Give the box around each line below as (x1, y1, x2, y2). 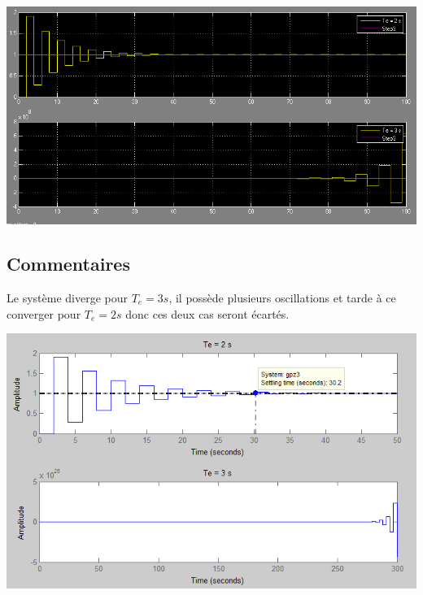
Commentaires (7, 251, 130, 276)
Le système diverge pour (7, 289, 128, 306)
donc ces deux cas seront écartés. (125, 305, 290, 322)
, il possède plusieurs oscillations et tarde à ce (168, 289, 396, 306)
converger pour (7, 305, 81, 322)
